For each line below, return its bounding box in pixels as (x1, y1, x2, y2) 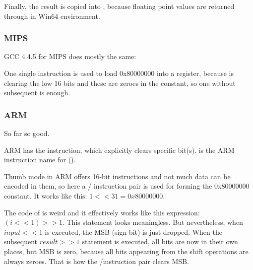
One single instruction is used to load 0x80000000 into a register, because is (4, 68, 234, 78)
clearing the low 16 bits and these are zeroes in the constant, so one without (4, 77, 236, 88)
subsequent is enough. (4, 87, 70, 98)
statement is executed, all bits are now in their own (82, 236, 238, 247)
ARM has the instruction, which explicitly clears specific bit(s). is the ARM (4, 144, 235, 155)
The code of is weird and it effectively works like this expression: (4, 207, 200, 217)
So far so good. (4, 128, 50, 138)
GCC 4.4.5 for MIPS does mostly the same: (4, 51, 136, 62)
